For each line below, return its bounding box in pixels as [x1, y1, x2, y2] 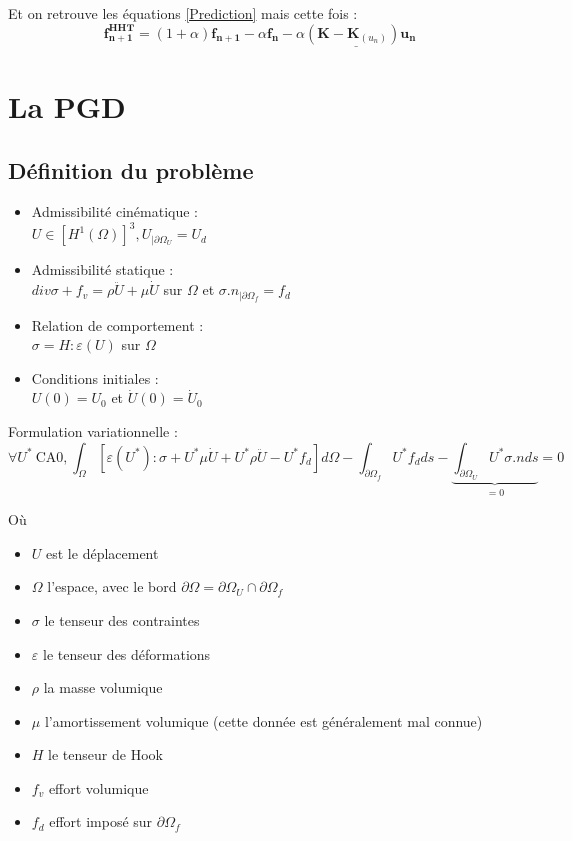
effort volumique [48, 777, 149, 798]
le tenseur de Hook [48, 744, 163, 765]
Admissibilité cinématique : [31, 201, 199, 222]
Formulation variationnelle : [8, 420, 178, 441]
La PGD [8, 86, 126, 126]
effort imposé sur [49, 811, 153, 832]
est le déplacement [46, 542, 159, 563]
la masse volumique [43, 677, 163, 698]
